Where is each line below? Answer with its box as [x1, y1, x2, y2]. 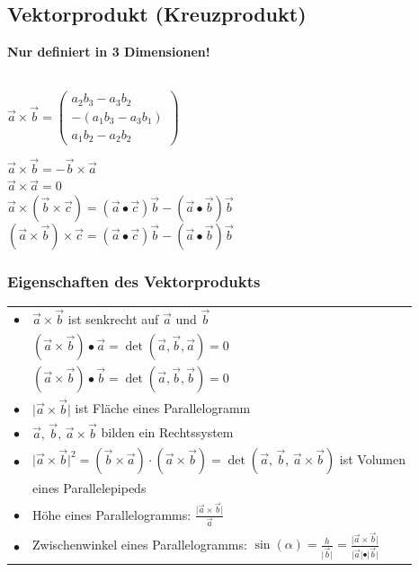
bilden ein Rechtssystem [101, 423, 234, 442]
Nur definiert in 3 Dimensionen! [7, 42, 210, 61]
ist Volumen [339, 449, 406, 468]
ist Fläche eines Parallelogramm [75, 399, 251, 418]
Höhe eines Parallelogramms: [32, 505, 192, 524]
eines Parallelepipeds [32, 478, 147, 497]
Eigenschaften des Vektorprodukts [7, 269, 261, 292]
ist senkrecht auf [67, 310, 159, 329]
